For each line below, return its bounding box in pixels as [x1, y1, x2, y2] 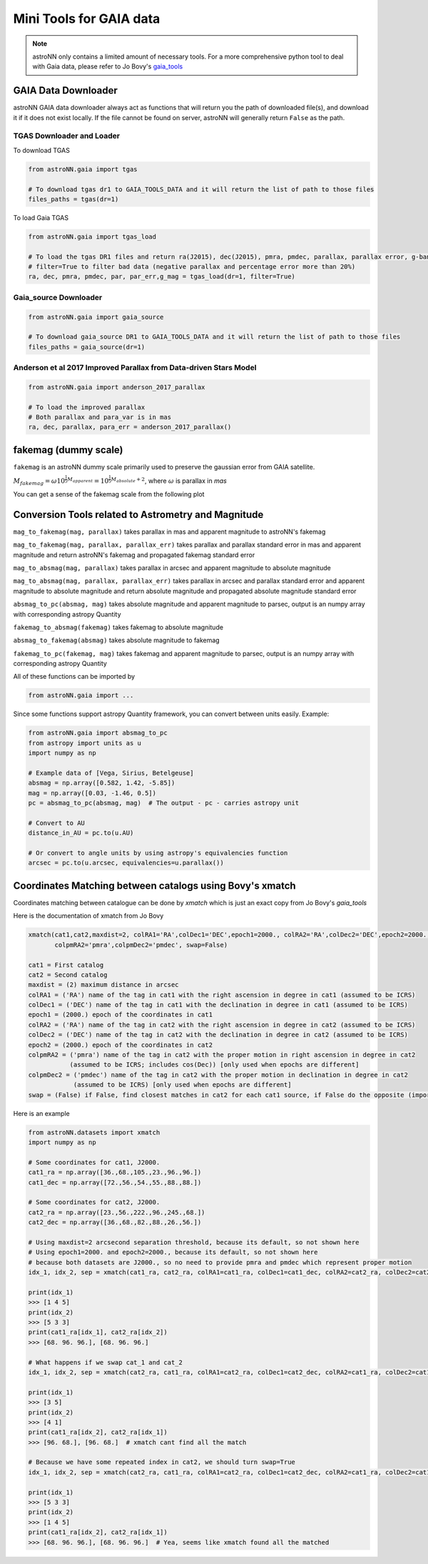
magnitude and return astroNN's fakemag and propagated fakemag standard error [13, 550, 255, 559]
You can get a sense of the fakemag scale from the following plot [13, 489, 205, 498]
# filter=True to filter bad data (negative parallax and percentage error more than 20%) [28, 263, 356, 271]
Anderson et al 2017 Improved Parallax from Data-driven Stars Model [13, 363, 257, 373]
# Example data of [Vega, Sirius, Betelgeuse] [28, 769, 194, 777]
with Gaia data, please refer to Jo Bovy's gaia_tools [32, 62, 183, 71]
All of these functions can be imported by [13, 672, 136, 681]
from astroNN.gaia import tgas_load [28, 232, 157, 241]
